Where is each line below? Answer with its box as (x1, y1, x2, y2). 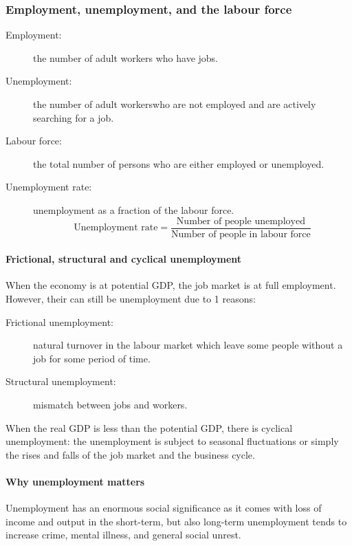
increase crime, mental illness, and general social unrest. (5, 527, 241, 542)
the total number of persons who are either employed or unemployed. (33, 156, 324, 171)
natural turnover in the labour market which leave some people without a (33, 338, 343, 352)
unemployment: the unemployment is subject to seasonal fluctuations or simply (5, 434, 339, 448)
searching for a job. (33, 110, 114, 124)
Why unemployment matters (5, 474, 145, 488)
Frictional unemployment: (5, 314, 113, 329)
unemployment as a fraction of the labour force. (33, 202, 234, 217)
